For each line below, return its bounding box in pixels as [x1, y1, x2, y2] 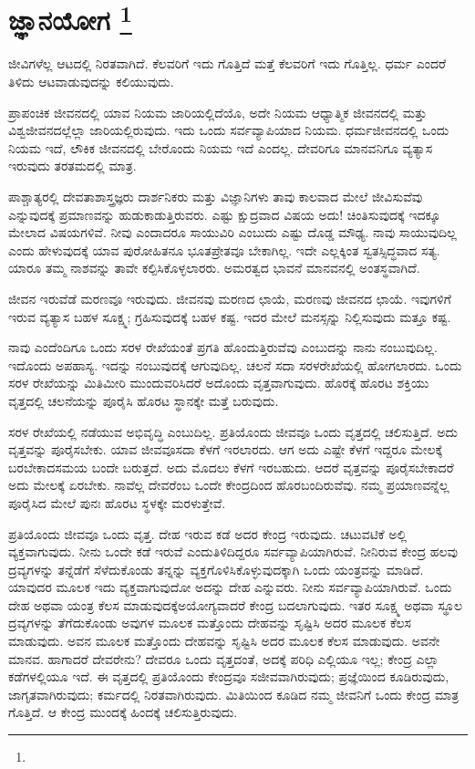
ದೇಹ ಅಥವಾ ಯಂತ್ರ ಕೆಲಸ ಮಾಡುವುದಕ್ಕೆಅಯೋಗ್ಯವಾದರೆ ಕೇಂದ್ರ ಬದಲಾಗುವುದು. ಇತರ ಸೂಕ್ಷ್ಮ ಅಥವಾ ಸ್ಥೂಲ [8, 595, 463, 614]
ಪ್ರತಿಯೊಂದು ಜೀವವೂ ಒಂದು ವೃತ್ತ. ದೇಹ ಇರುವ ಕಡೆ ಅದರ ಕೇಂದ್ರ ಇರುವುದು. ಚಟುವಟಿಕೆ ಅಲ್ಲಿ [8, 524, 408, 543]
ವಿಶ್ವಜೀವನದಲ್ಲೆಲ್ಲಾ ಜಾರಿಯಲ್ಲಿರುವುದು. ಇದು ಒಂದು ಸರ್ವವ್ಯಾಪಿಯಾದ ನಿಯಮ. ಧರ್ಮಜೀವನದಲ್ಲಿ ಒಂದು [8, 120, 449, 140]
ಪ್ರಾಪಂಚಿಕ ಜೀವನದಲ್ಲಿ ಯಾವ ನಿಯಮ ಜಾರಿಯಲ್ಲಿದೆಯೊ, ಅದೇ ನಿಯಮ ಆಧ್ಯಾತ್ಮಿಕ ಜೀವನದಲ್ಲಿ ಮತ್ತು [8, 102, 428, 121]
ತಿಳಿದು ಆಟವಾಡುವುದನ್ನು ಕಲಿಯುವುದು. [8, 72, 174, 91]
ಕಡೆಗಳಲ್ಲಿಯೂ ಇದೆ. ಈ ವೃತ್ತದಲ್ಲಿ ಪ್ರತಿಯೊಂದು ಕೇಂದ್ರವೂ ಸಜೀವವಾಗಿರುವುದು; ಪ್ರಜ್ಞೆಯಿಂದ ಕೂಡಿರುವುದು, [8, 667, 449, 686]
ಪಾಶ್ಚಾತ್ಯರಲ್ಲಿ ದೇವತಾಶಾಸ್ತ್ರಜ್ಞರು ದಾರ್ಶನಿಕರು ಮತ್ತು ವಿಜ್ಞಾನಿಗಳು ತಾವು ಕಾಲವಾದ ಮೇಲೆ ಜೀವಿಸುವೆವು [8, 187, 423, 206]
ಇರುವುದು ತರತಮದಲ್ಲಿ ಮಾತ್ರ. [8, 156, 137, 175]
